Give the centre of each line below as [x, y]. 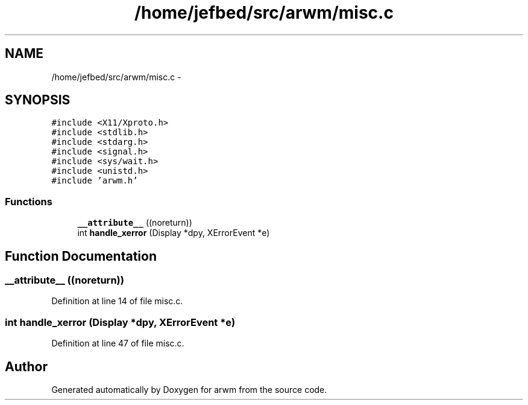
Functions [29, 201]
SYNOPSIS [38, 100]
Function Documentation [81, 256]
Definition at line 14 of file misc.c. [117, 301]
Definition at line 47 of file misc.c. [118, 343]
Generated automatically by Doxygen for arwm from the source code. [189, 390]
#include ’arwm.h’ [95, 181]
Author [26, 366]
